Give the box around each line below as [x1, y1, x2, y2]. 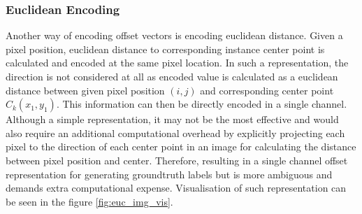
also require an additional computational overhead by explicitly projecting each [6, 125, 345, 140]
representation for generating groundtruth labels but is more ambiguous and [6, 166, 333, 181]
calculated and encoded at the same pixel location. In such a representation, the [6, 55, 349, 70]
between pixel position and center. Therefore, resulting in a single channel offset [6, 152, 348, 167]
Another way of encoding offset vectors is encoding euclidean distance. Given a [6, 28, 343, 43]
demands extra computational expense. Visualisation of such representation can [6, 180, 347, 195]
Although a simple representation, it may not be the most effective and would [6, 112, 339, 127]
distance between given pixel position [6, 83, 165, 97]
